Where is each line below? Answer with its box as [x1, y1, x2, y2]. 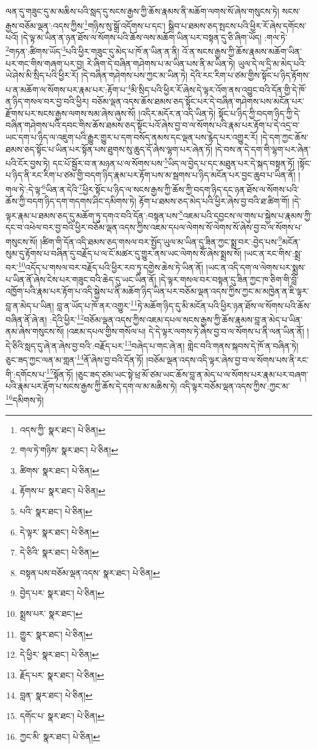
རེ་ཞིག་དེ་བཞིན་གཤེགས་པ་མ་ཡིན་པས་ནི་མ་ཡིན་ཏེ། [86, 57, 235, 69]
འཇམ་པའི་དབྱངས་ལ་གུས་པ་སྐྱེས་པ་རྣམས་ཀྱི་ [183, 209, 312, 221]
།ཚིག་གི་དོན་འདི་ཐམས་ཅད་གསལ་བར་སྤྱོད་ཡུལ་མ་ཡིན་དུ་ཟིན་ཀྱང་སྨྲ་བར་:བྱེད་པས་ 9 [40, 233, 282, 248]
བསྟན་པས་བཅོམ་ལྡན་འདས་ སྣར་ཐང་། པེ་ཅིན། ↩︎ [19, 566, 160, 579]
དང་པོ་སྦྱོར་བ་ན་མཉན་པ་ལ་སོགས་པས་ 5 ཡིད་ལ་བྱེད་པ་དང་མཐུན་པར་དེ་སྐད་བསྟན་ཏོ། [52, 155, 295, 169]
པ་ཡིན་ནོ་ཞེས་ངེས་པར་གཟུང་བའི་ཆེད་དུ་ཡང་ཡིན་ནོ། [5, 273, 156, 285]
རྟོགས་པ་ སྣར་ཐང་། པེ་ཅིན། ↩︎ [19, 484, 105, 497]
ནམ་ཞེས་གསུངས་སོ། [5, 325, 64, 338]
